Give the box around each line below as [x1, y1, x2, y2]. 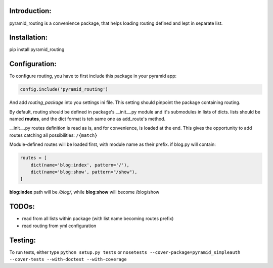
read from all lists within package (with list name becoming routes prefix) [22, 216, 174, 222]
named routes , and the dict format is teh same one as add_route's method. [9, 116, 166, 122]
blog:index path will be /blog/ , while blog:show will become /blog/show [9, 189, 160, 195]
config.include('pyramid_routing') [20, 86, 108, 92]
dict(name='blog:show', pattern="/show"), [30, 169, 138, 175]
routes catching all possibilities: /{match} [9, 132, 98, 138]
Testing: [9, 236, 36, 244]
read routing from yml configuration [22, 223, 97, 229]
